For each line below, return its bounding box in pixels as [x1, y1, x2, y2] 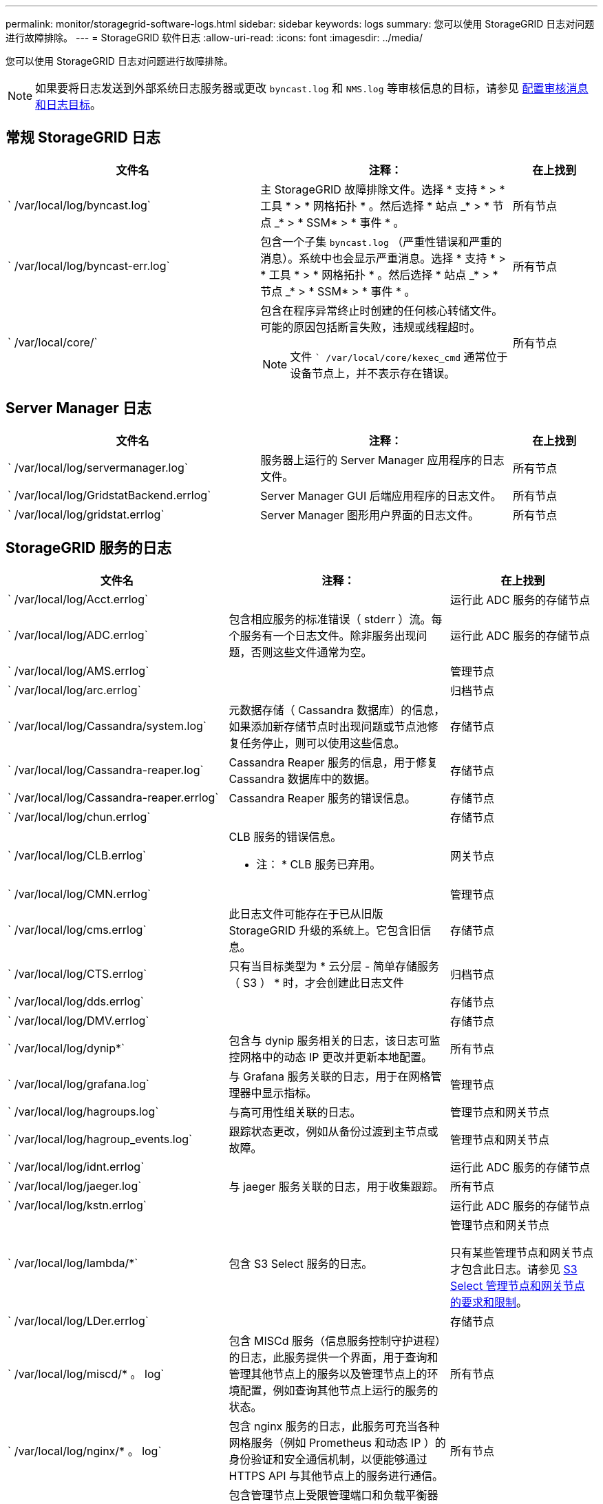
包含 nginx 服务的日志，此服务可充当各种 [229, 1419, 440, 1433]
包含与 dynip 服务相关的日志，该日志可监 [229, 1033, 441, 1047]
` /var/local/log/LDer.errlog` [8, 1313, 149, 1328]
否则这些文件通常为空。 [251, 645, 372, 659]
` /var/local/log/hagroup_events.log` [8, 1131, 193, 1146]
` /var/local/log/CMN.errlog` [8, 886, 151, 901]
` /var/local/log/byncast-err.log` [8, 258, 170, 273]
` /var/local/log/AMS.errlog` [8, 663, 149, 678]
